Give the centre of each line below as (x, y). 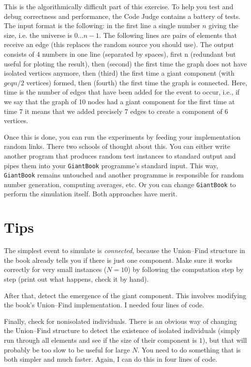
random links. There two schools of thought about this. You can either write (117, 146)
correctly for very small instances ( (55, 269)
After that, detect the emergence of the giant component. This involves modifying (125, 295)
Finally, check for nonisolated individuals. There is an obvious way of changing (120, 321)
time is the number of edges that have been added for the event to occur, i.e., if (122, 92)
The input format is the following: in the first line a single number (102, 25)
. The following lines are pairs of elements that (168, 35)
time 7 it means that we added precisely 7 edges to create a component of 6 (116, 111)
